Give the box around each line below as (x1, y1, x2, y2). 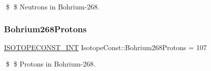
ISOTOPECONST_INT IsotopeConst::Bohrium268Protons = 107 (4, 42, 207, 52)
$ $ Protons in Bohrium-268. (5, 59, 96, 69)
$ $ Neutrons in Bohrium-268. (5, 1, 99, 11)
